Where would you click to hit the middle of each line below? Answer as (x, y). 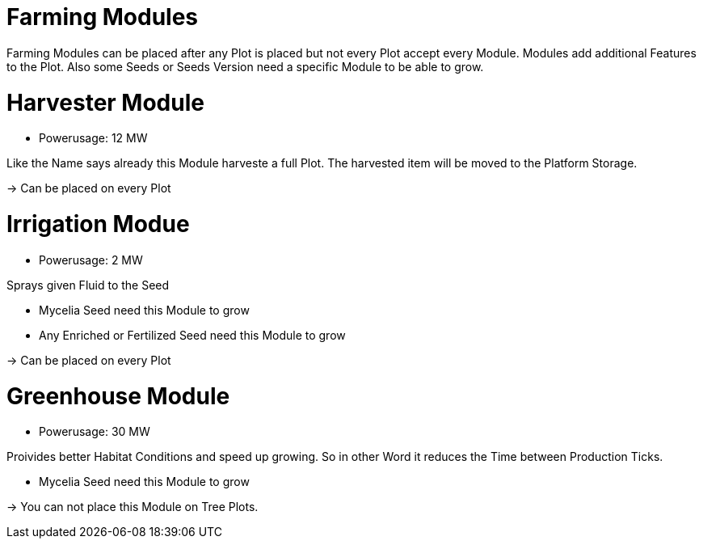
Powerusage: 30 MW (95, 432)
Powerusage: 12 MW (93, 138)
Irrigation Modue (98, 224)
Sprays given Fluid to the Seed (88, 285)
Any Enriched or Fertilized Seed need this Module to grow (192, 335)
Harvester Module (105, 102)
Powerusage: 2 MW (91, 260)
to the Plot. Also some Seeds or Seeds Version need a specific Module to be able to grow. (245, 66)
